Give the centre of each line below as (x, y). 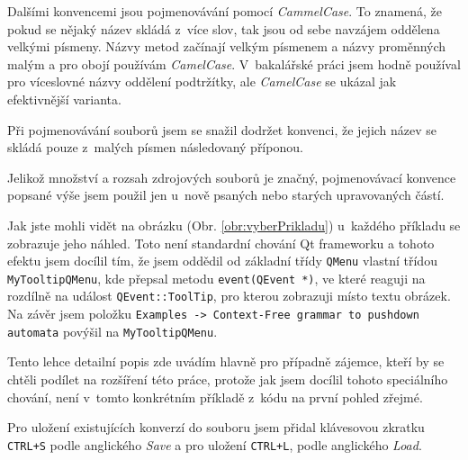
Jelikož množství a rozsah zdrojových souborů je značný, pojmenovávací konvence (232, 177)
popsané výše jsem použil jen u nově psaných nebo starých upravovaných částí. (226, 195)
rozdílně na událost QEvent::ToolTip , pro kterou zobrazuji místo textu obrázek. (229, 296)
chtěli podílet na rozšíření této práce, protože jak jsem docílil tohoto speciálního (228, 379)
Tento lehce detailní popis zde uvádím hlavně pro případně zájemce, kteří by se (226, 361)
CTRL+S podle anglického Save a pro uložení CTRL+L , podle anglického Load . (215, 444)
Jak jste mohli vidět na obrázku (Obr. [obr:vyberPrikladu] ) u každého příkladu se (234, 225)
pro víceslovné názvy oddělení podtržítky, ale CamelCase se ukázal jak (202, 81)
